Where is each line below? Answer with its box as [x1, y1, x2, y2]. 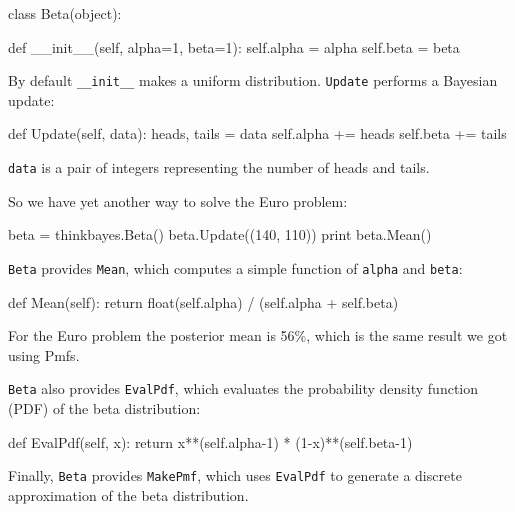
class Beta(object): [8, 3, 122, 23]
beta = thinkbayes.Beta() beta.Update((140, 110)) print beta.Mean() [8, 224, 432, 245]
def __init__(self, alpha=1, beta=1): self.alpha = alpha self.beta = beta [8, 36, 460, 57]
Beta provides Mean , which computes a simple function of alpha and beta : [8, 257, 463, 278]
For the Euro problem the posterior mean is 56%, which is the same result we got [8, 325, 508, 346]
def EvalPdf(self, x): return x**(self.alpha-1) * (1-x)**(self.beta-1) [8, 431, 413, 452]
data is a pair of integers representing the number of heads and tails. [8, 157, 430, 178]
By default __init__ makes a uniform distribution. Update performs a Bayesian [8, 70, 498, 91]
